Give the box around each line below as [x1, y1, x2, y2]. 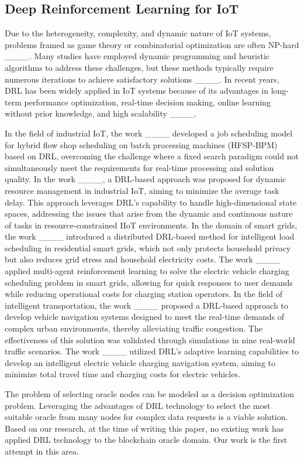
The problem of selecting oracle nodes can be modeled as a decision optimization [5, 388, 295, 400]
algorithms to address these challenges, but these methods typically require [5, 61, 274, 73]
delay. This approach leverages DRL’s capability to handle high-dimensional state [5, 196, 297, 208]
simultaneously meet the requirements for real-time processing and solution [5, 161, 274, 173]
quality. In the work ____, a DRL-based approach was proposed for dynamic [5, 173, 286, 185]
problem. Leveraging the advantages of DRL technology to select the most [5, 399, 271, 411]
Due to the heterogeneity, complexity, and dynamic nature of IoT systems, [5, 27, 271, 39]
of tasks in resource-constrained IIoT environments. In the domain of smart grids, [5, 218, 298, 231]
